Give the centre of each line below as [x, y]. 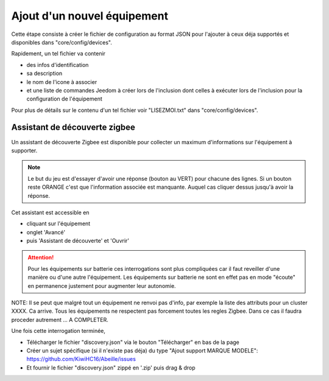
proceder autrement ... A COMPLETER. [60, 320]
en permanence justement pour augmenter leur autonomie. [102, 285]
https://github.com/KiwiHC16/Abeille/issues [81, 359]
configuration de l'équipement [65, 99]
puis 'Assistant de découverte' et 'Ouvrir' [78, 241]
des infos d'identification [58, 65]
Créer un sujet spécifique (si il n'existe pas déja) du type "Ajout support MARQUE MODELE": [142, 351]
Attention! [41, 257]
